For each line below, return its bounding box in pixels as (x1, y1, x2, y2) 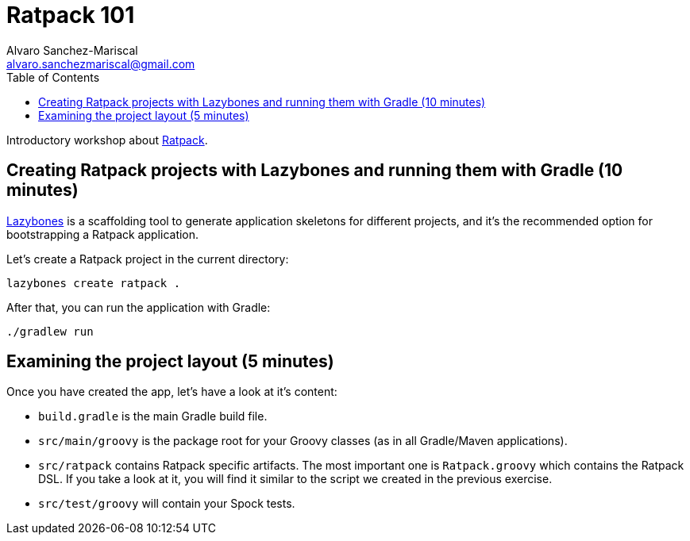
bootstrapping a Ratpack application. (6, 227, 199, 241)
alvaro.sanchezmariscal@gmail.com (6, 56, 195, 71)
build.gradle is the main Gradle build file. (38, 409, 268, 424)
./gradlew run (6, 324, 94, 338)
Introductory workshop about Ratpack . (6, 132, 208, 147)
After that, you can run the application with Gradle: (6, 300, 271, 314)
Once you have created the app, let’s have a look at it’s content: (6, 385, 337, 399)
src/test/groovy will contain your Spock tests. (38, 497, 295, 511)
